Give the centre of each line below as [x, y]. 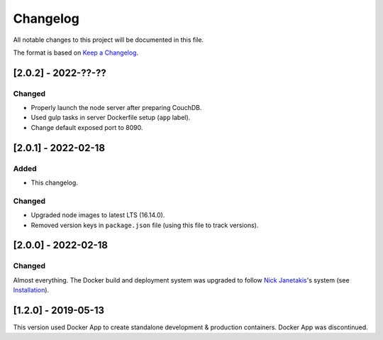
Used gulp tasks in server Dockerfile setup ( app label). [111, 118]
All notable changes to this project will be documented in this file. [109, 40]
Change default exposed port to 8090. [87, 127]
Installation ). [31, 290]
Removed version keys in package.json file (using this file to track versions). [145, 225]
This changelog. [54, 183]
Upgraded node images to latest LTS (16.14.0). [98, 215]
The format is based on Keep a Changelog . [76, 53]
